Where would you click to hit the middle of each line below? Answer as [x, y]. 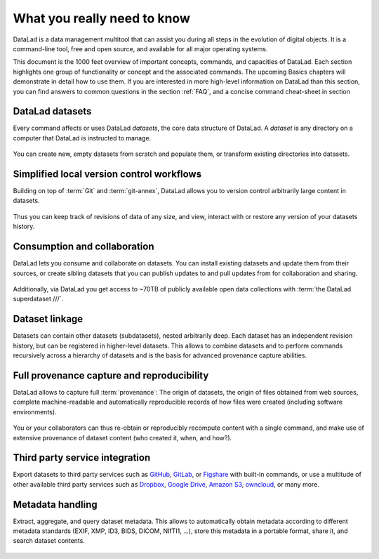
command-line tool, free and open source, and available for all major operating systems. [140, 48]
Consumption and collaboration [84, 247]
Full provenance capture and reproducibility [111, 375]
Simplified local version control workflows [107, 174]
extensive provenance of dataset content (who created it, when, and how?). [122, 438]
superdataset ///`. [38, 299]
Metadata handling [55, 505]
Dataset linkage [48, 319]
